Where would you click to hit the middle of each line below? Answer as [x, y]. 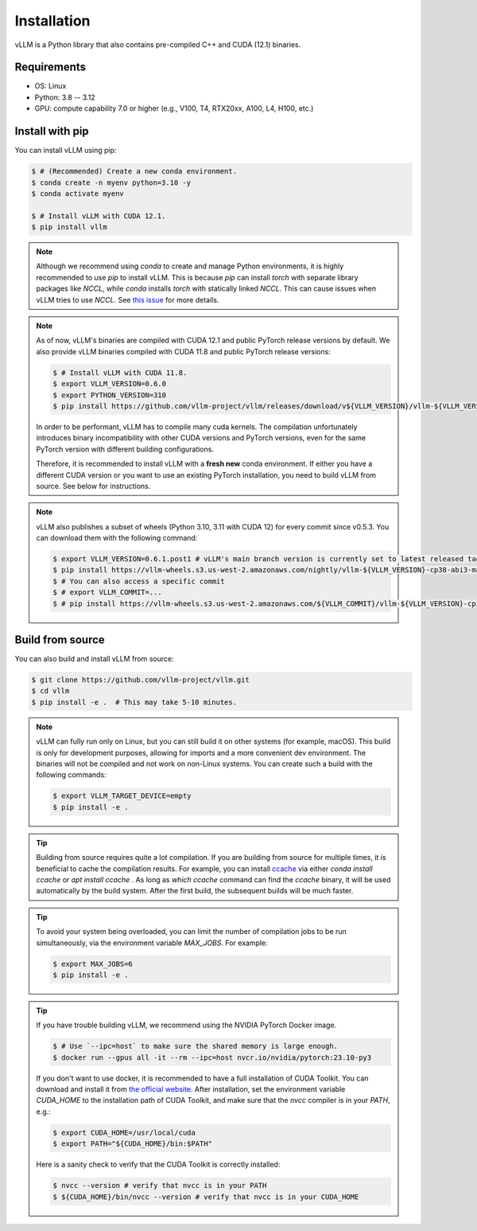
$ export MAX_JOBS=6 [93, 964]
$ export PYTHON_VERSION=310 [110, 395]
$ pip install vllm [69, 227]
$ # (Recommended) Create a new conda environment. [134, 172]
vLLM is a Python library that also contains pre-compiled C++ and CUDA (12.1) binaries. [158, 45]
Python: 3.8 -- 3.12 [65, 97]
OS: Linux [50, 86]
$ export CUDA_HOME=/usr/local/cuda [124, 1132]
